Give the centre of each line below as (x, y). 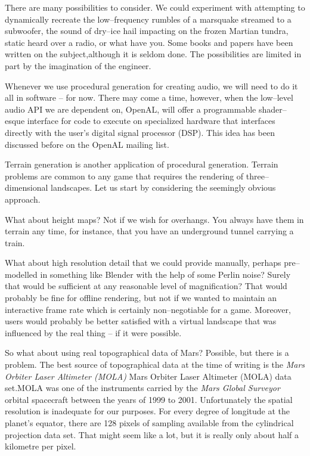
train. (15, 242)
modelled (21, 274)
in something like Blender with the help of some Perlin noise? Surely (165, 274)
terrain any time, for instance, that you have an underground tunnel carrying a (149, 231)
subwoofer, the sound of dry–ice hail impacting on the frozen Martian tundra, (147, 31)
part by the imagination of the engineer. (78, 65)
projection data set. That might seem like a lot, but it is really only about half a (152, 434)
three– (257, 176)
